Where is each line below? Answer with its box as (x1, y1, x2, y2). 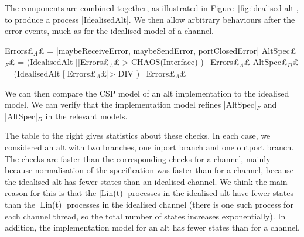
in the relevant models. (45, 109, 128, 122)
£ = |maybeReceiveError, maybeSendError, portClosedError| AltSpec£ (38, 44, 296, 56)
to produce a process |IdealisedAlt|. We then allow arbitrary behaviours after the (5, 13, 295, 25)
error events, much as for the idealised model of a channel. (5, 25, 214, 37)
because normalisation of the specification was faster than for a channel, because (5, 164, 293, 176)
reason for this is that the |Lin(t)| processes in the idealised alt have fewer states (5, 187, 293, 199)
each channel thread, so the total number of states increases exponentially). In (5, 209, 286, 222)
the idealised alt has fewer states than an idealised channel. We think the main (5, 175, 288, 187)
